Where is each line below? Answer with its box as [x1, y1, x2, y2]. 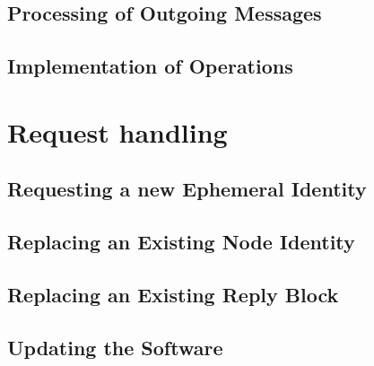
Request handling [7, 113, 228, 150]
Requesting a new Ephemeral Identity [7, 175, 367, 203]
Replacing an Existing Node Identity [7, 228, 355, 256]
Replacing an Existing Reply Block [7, 280, 339, 308]
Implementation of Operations [7, 52, 293, 80]
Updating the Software [7, 333, 223, 361]
